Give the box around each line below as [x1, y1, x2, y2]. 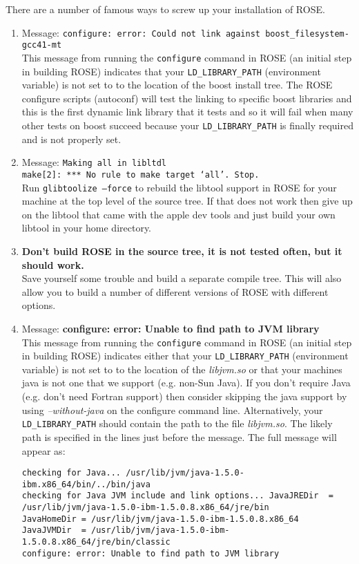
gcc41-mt [21, 40, 62, 50]
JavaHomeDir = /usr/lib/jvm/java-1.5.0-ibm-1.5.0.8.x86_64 [21, 514, 299, 524]
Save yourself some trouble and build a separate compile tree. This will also [21, 271, 342, 285]
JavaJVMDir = [21, 525, 86, 536]
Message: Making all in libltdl [21, 155, 166, 169]
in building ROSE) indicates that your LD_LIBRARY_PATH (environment [21, 64, 321, 78]
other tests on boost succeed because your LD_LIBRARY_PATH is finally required [21, 118, 353, 132]
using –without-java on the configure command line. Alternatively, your [21, 402, 323, 417]
